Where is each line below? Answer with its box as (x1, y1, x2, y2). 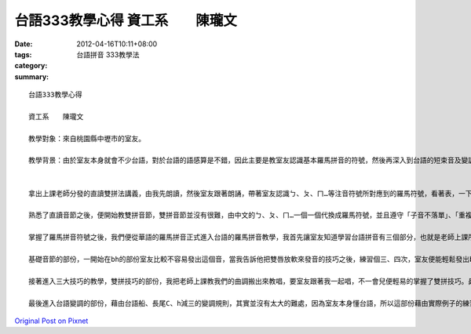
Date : (14, 39, 33, 49)
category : (14, 61, 48, 71)
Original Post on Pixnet (14, 316, 89, 325)
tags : (14, 49, 32, 59)
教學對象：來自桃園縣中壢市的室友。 (28, 134, 145, 143)
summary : (14, 71, 49, 82)
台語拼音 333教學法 (76, 49, 140, 59)
